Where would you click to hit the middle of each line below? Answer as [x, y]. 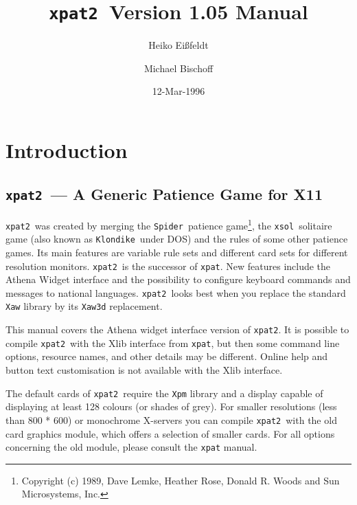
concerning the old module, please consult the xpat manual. [131, 447]
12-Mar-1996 [178, 91]
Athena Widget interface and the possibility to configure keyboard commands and [178, 279]
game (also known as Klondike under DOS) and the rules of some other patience [177, 239]
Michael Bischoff [178, 68]
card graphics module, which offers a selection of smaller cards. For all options [170, 433]
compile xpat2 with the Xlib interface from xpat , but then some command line [173, 343]
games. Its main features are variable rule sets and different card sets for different [177, 252]
